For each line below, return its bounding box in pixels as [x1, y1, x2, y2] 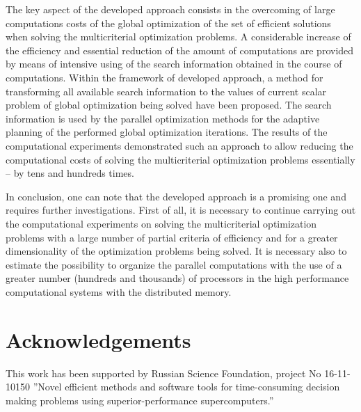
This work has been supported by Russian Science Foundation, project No [6, 365, 321, 380]
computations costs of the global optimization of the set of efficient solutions [6, 15, 331, 30]
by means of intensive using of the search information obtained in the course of [6, 56, 342, 71]
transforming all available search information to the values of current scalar [6, 84, 327, 98]
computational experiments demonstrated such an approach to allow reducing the [6, 138, 353, 152]
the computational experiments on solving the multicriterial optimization [6, 216, 317, 230]
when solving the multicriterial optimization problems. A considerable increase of [6, 29, 351, 44]
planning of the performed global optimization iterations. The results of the [6, 125, 328, 139]
